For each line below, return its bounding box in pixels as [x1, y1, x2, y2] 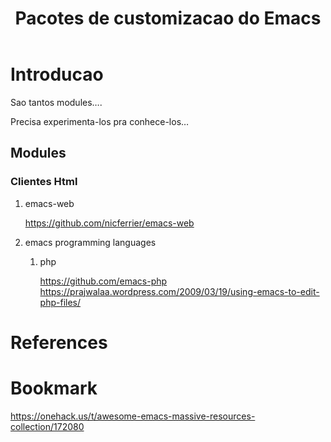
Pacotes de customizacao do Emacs [14, 7, 322, 30]
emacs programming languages [24, 236, 157, 248]
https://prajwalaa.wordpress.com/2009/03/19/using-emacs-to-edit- [39, 285, 320, 297]
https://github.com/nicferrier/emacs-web [24, 217, 195, 229]
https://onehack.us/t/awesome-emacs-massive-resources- [10, 410, 256, 422]
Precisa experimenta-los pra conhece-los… [10, 115, 190, 127]
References [10, 331, 108, 354]
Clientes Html [10, 175, 78, 189]
